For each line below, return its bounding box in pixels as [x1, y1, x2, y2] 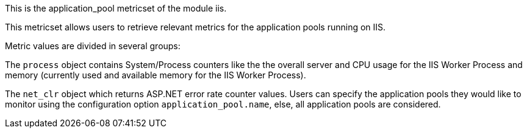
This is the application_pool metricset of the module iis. [5, 3, 227, 13]
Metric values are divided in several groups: [5, 41, 181, 51]
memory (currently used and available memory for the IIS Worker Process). [5, 70, 306, 80]
